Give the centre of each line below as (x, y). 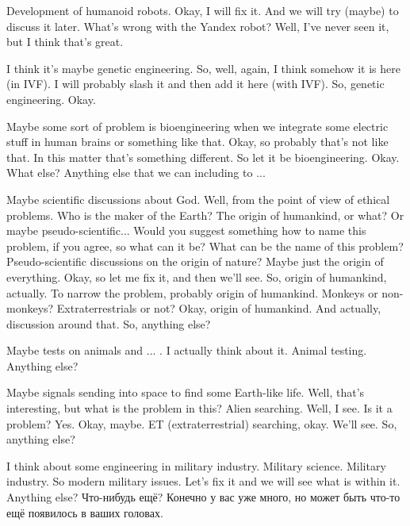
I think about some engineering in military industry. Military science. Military (196, 465)
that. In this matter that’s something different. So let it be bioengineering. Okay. (203, 157)
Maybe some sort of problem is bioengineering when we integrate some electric (197, 126)
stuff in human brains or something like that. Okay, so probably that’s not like (197, 142)
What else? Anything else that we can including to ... (136, 173)
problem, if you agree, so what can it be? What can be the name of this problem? (205, 246)
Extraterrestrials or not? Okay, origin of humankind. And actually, (219, 308)
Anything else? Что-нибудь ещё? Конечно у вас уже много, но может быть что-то (203, 497)
